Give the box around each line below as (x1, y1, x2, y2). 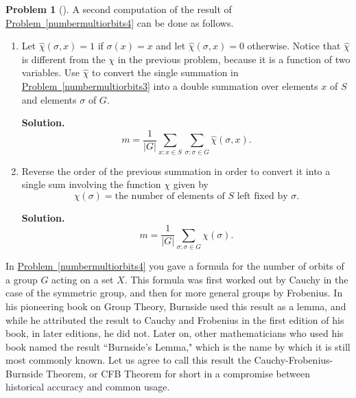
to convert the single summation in (92, 65, 239, 80)
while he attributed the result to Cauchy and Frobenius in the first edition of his (5, 312, 344, 327)
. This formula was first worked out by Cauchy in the (124, 272, 348, 286)
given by (173, 177, 209, 191)
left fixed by (237, 191, 288, 201)
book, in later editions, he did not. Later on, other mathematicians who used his (5, 326, 344, 340)
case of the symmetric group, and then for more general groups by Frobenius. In (5, 285, 343, 300)
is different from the (21, 51, 106, 66)
